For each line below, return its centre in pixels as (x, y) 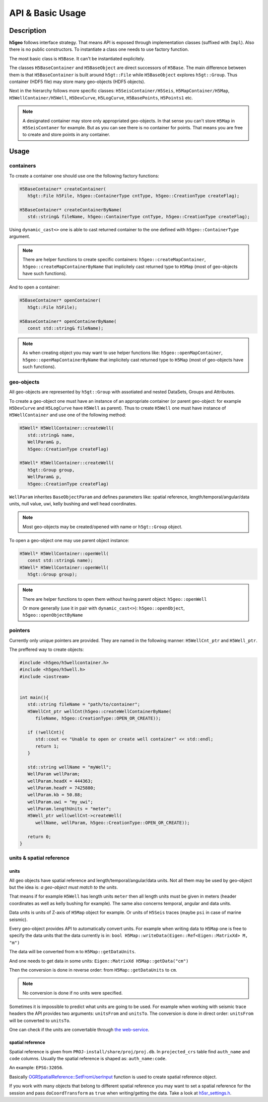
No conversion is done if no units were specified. (72, 993)
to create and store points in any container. (66, 135)
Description (28, 31)
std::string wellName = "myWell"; (69, 767)
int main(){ (34, 697)
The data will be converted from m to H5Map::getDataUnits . (72, 952)
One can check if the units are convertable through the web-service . (79, 1030)
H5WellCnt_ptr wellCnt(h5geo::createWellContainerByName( (100, 711)
